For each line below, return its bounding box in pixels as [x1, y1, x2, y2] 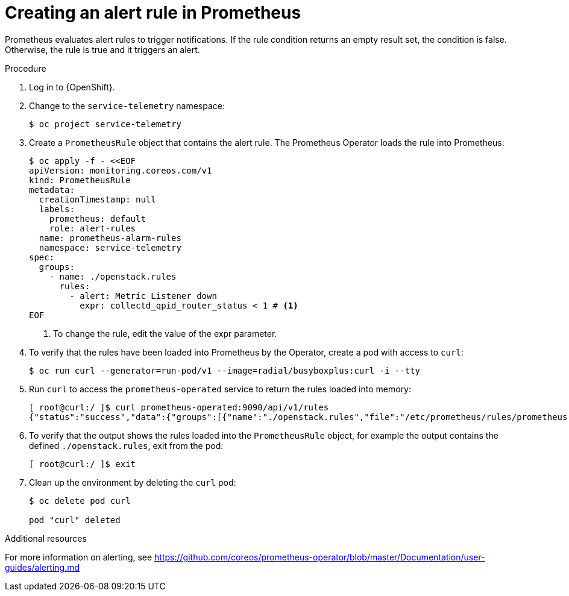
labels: [39, 204, 75, 214]
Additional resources [5, 533, 87, 544]
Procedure [5, 63, 46, 74]
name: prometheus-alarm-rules [39, 233, 181, 243]
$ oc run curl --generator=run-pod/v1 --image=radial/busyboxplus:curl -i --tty [29, 365, 421, 375]
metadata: [29, 184, 75, 195]
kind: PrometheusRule [29, 175, 131, 185]
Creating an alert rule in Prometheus [5, 2, 301, 23]
